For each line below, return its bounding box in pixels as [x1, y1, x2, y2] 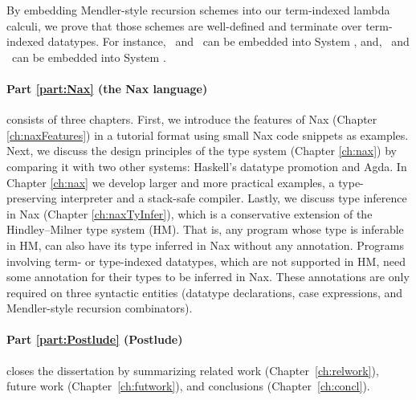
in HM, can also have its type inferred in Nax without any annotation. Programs [6, 236, 404, 253]
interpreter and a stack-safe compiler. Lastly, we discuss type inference [60, 190, 407, 206]
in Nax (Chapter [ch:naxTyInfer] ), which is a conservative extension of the [6, 205, 373, 222]
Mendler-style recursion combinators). [6, 300, 193, 316]
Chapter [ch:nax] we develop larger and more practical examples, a [6, 173, 335, 190]
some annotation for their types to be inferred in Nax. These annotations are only [6, 268, 410, 285]
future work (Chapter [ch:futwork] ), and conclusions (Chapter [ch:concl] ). [6, 378, 370, 394]
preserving [6, 190, 57, 206]
